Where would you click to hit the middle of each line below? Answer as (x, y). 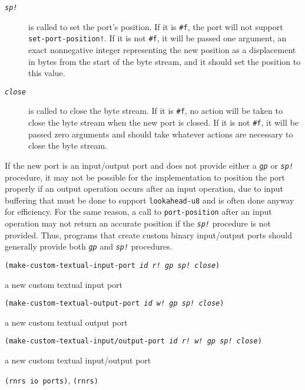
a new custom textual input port (64, 284)
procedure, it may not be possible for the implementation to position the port (145, 177)
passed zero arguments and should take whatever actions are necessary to (161, 134)
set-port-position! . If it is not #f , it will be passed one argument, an (158, 38)
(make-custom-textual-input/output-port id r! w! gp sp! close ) (133, 341)
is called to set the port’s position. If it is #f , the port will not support (156, 26)
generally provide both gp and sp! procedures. (89, 246)
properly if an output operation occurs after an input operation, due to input (144, 189)
